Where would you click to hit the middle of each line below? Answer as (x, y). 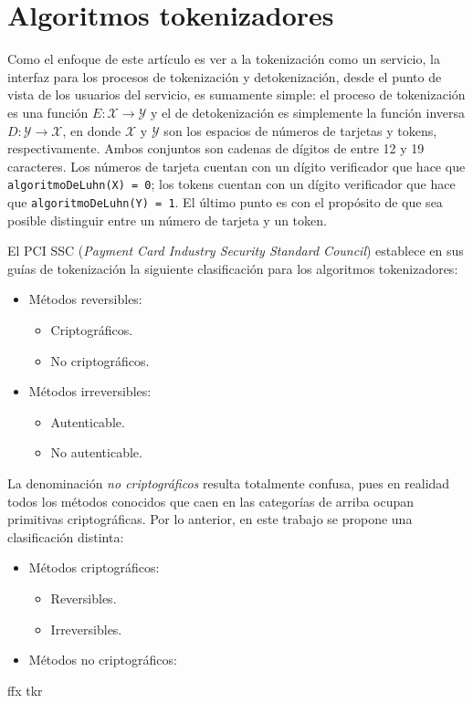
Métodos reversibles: (85, 299)
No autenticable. (96, 452)
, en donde (92, 130)
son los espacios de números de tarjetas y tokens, (300, 130)
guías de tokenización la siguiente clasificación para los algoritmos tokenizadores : (233, 268)
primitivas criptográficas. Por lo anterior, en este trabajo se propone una (210, 519)
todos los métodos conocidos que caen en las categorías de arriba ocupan (211, 501)
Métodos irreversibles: (90, 391)
